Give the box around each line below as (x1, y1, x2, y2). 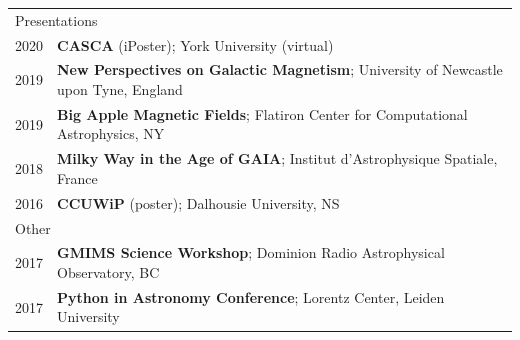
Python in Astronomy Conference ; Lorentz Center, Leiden (57, 286, 445, 307)
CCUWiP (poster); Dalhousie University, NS (57, 192, 340, 213)
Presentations (15, 9, 98, 30)
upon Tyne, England (57, 79, 183, 100)
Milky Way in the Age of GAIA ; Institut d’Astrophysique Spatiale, (57, 148, 498, 169)
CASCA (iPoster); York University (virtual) (57, 34, 334, 55)
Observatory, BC (57, 262, 160, 283)
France (57, 167, 98, 188)
